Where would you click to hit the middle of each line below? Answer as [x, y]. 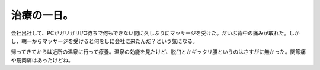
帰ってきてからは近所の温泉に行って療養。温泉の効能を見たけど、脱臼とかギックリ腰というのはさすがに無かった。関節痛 [159, 52]
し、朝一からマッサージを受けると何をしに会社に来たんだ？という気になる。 [104, 41]
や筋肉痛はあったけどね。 [42, 60]
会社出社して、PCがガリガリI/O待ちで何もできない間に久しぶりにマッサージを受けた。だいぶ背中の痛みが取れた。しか [155, 33]
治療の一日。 [42, 15]
